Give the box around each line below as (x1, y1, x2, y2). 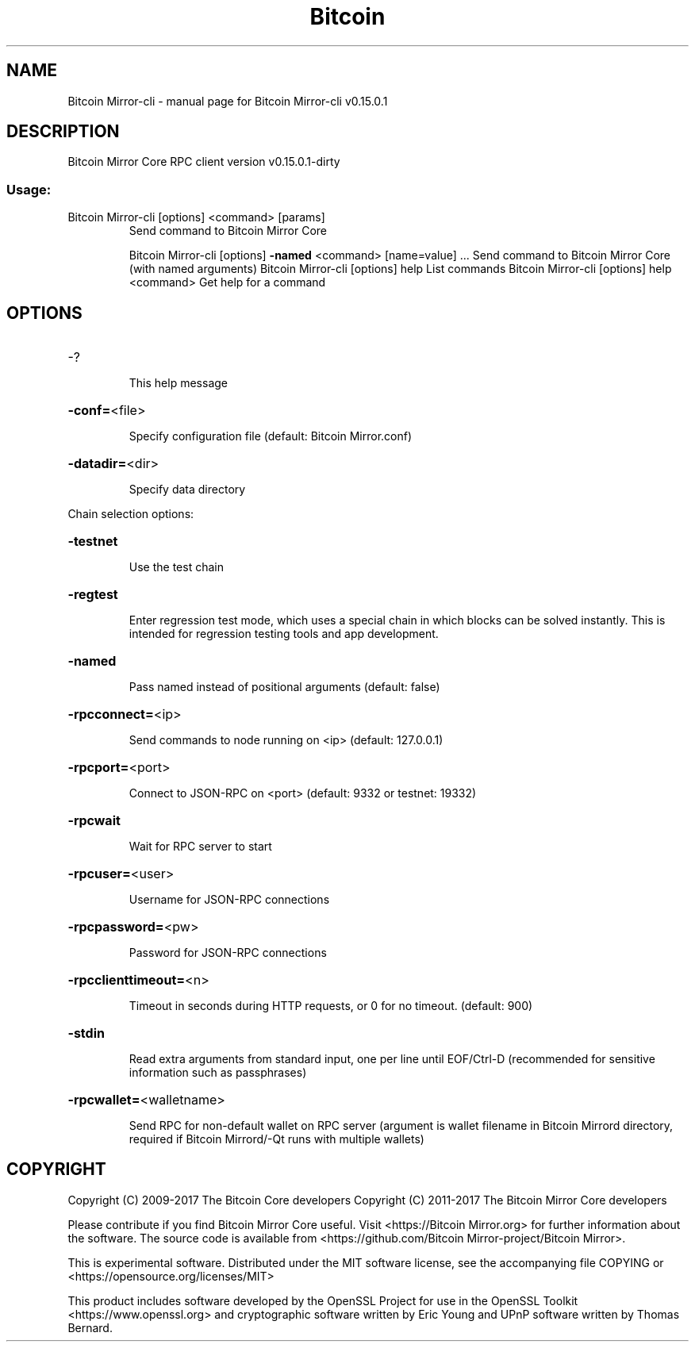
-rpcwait (67, 812, 121, 829)
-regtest (67, 586, 118, 603)
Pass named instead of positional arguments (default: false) (129, 680, 440, 694)
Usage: (6, 181, 52, 198)
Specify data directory (129, 482, 246, 497)
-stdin (67, 1025, 105, 1042)
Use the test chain (129, 560, 224, 574)
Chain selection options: (67, 507, 194, 521)
